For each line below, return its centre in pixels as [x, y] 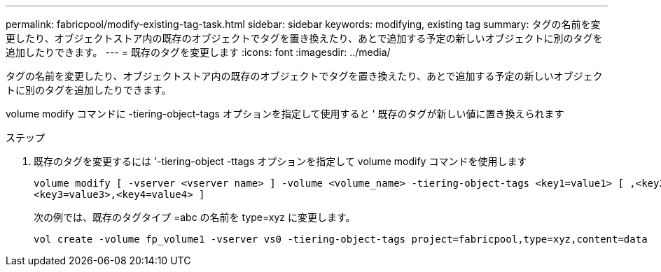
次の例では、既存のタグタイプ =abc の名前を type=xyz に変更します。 [195, 217]
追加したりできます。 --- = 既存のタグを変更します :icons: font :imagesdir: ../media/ [198, 52]
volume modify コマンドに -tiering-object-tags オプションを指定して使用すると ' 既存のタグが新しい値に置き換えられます [285, 114]
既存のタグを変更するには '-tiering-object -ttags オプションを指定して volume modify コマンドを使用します [280, 161]
